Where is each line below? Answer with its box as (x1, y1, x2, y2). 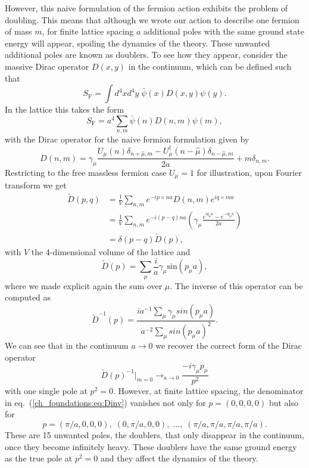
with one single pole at (5, 385, 88, 397)
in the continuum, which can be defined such (128, 60, 292, 72)
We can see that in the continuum (5, 339, 129, 352)
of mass (5, 25, 32, 38)
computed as (5, 291, 51, 303)
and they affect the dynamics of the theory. (100, 452, 258, 464)
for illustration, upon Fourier (196, 166, 302, 178)
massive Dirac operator (5, 60, 89, 72)
